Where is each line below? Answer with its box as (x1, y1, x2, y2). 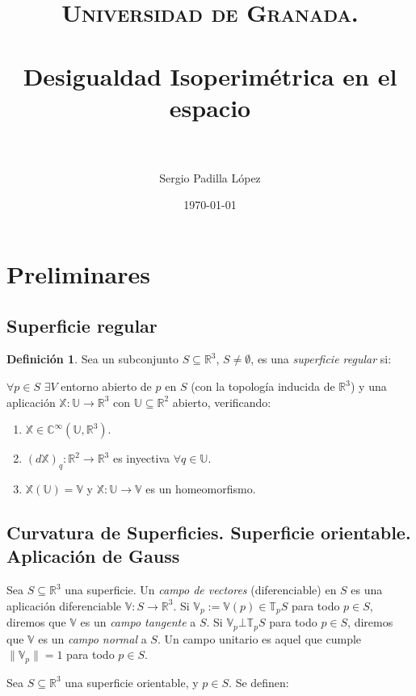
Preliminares (6, 258, 150, 291)
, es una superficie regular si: (250, 350, 392, 367)
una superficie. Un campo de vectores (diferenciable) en (65, 581, 337, 598)
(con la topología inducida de (191, 378, 335, 395)
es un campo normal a (38, 630, 147, 647)
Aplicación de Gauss (6, 543, 180, 568)
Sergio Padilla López (159, 169, 261, 186)
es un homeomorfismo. (145, 480, 256, 497)
